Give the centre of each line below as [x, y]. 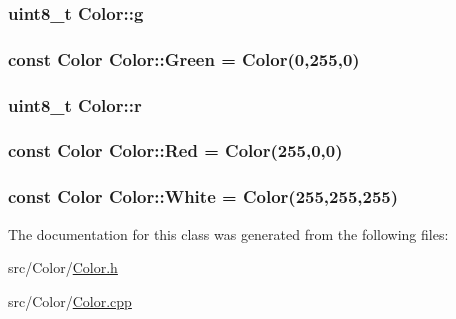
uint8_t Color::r [75, 104]
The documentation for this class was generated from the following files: [228, 233]
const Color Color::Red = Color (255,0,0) [175, 150]
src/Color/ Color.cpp [70, 300]
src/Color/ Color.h [63, 267]
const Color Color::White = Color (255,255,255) [203, 196]
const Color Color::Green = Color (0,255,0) [184, 58]
